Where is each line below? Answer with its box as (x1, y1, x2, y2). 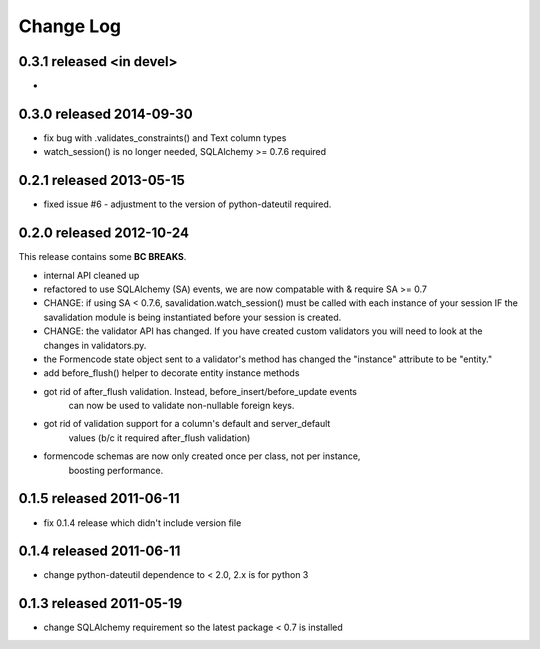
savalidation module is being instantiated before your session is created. (43, 311, 342, 323)
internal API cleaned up (43, 269, 140, 281)
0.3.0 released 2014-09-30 (18, 105, 194, 122)
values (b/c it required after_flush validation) (68, 431, 251, 444)
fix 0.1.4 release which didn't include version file (43, 516, 242, 529)
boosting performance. (68, 464, 164, 476)
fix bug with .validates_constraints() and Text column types (43, 131, 287, 144)
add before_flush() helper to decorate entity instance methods (43, 367, 300, 379)
